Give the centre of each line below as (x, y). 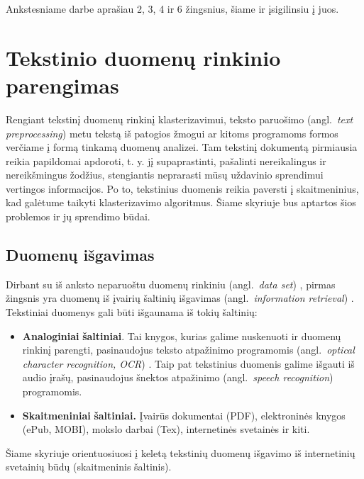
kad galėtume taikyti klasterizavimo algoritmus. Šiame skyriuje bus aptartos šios (181, 202)
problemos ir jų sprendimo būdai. (78, 216)
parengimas (62, 85)
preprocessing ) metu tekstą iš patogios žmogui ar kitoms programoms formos (172, 133)
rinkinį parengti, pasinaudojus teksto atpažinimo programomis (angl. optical (188, 350)
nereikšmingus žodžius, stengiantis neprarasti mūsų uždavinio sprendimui (165, 175)
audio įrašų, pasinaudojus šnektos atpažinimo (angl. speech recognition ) (178, 377)
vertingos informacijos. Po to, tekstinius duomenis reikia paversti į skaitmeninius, (182, 188)
